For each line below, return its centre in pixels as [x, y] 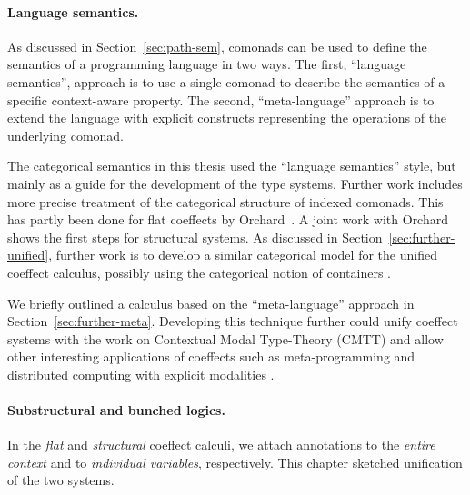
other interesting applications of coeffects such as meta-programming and [211, 356]
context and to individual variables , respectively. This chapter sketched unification [235, 462]
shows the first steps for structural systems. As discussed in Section [195, 237]
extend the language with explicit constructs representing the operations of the [227, 118]
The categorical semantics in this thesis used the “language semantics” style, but [232, 166]
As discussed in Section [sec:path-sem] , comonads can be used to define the [217, 46]
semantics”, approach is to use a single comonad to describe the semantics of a [226, 81]
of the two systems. [61, 480]
